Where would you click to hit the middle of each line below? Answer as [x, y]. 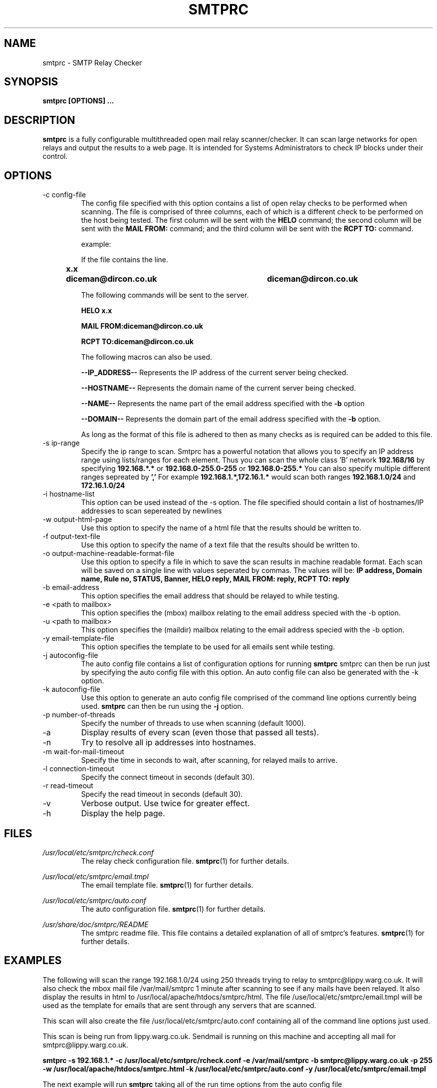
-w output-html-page [77, 520]
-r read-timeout [68, 786]
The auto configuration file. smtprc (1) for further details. [173, 909]
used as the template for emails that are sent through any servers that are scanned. [179, 1005]
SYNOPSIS [31, 82]
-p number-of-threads [79, 715]
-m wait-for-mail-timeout [83, 752]
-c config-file [64, 195]
